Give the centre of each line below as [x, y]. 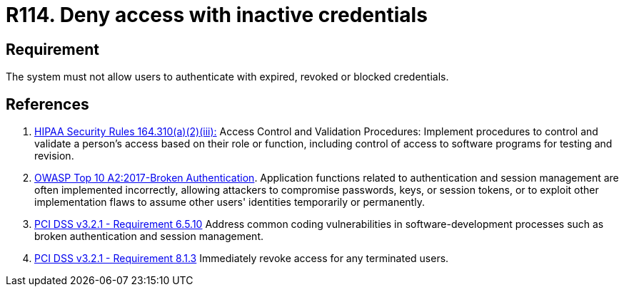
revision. [54, 156]
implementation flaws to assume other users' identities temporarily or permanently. [230, 202]
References [47, 104]
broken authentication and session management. [149, 236]
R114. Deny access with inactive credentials [217, 15]
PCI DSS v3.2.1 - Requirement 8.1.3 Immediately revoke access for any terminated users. [242, 259]
